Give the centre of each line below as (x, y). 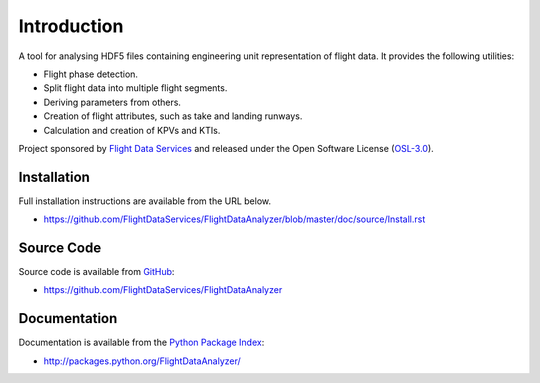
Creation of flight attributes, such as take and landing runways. (173, 116)
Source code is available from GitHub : (96, 272)
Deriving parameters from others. (112, 102)
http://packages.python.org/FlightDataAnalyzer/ (142, 361)
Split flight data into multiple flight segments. (135, 88)
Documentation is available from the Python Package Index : (141, 342)
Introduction (71, 26)
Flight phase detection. (91, 74)
